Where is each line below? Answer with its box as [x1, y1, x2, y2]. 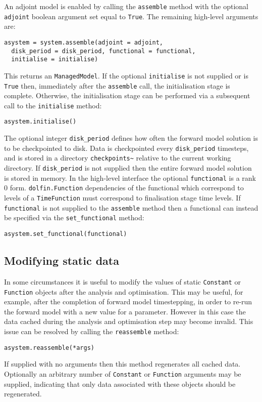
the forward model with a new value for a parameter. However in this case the [4, 306, 246, 316]
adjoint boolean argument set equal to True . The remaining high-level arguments [4, 11, 258, 21]
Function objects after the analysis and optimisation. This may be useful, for [4, 286, 243, 297]
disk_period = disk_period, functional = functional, [11, 47, 196, 55]
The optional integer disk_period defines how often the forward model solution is [4, 133, 258, 143]
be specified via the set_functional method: [4, 212, 144, 223]
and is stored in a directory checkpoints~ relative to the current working [4, 152, 231, 163]
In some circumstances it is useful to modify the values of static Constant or [4, 276, 241, 287]
